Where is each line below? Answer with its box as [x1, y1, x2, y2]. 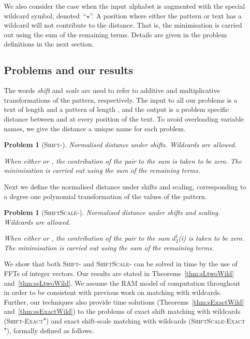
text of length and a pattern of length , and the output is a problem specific [4, 104, 229, 114]
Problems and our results [4, 62, 133, 77]
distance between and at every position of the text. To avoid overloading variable [4, 113, 244, 123]
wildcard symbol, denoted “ [4, 10, 87, 20]
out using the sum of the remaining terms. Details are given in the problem [4, 29, 227, 39]
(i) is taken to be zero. [178, 233, 244, 243]
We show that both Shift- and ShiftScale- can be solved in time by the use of [4, 259, 237, 269]
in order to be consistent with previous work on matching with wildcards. [4, 287, 222, 297]
